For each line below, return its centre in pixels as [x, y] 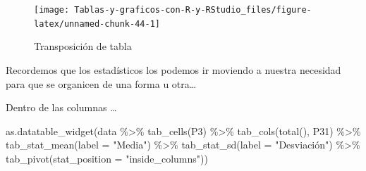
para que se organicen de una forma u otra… [101, 83]
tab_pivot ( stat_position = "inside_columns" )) [107, 158]
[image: [52, 10]
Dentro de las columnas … [61, 107]
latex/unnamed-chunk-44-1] [97, 24]
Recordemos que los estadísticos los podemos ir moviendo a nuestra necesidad [173, 69]
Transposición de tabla [83, 46]
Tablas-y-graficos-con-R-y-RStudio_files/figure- [193, 10]
